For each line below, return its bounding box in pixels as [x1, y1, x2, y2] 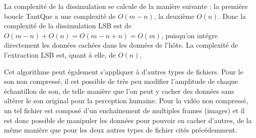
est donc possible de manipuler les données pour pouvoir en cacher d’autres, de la [4, 115, 252, 125]
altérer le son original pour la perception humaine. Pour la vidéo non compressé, [4, 95, 248, 106]
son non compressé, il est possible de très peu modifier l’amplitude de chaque [4, 76, 238, 86]
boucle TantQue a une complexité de [4, 10, 116, 21]
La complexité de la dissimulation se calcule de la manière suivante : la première [4, 1, 248, 11]
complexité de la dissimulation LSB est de [4, 20, 131, 31]
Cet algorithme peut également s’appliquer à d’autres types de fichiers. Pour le [4, 66, 244, 76]
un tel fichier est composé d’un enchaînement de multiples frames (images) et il [4, 105, 245, 115]
